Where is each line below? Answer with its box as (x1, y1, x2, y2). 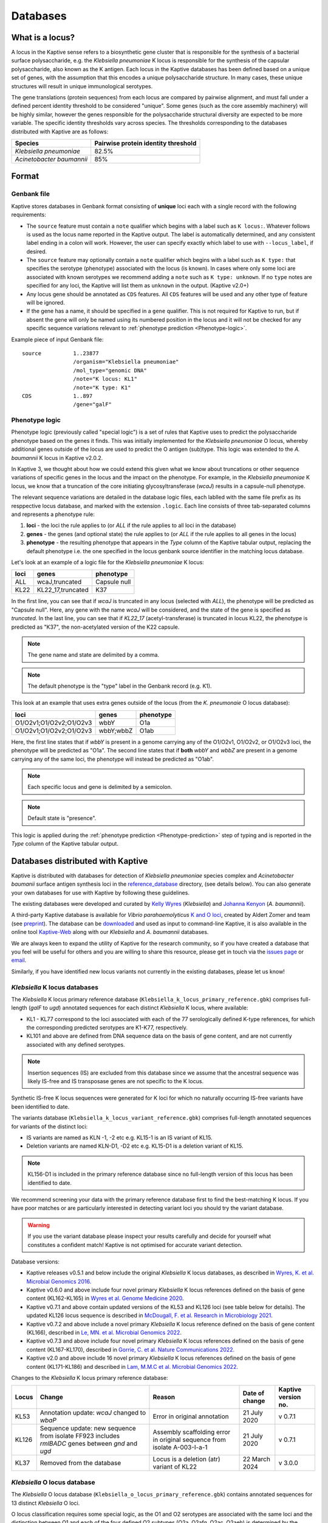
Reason (152, 1393, 176, 1401)
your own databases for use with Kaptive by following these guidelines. (11, 889, 190, 896)
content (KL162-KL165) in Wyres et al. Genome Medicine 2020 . (26, 1295, 184, 1302)
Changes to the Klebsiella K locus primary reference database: (11, 1374, 168, 1381)
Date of (242, 1389, 264, 1398)
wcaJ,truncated (36, 578, 82, 586)
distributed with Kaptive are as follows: (11, 128, 109, 135)
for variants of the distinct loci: (11, 1123, 88, 1130)
